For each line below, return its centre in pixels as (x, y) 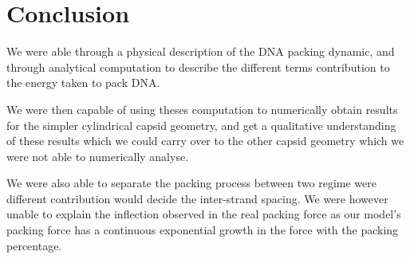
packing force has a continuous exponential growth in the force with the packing (203, 230)
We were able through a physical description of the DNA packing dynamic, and (201, 51)
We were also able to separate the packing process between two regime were (191, 183)
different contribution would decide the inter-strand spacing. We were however (197, 198)
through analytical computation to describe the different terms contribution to (198, 67)
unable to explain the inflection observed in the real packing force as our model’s (204, 214)
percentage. (34, 245)
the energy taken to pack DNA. (83, 82)
